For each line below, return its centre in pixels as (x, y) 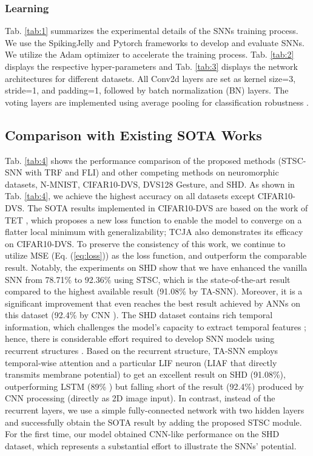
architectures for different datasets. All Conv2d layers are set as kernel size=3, (150, 78)
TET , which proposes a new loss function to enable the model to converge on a (153, 219)
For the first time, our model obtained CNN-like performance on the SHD (142, 434)
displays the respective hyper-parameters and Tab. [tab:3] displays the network (151, 66)
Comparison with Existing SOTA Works (133, 134)
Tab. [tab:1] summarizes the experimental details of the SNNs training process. (152, 31)
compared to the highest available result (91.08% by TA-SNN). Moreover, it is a (154, 291)
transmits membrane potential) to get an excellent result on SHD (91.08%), (145, 374)
